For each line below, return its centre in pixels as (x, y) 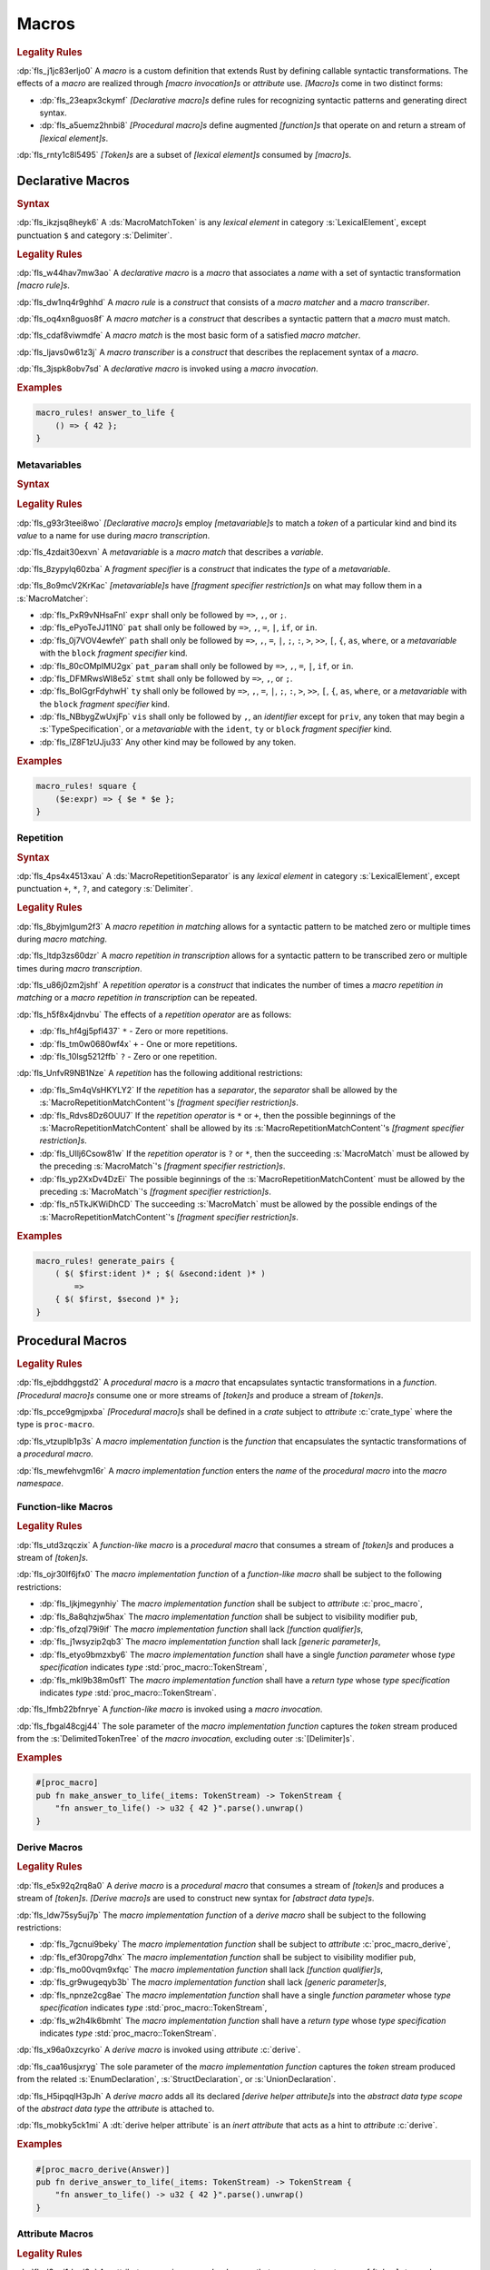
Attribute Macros (55, 2234)
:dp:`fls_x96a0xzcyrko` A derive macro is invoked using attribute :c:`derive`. (159, 2050)
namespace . (40, 1484)
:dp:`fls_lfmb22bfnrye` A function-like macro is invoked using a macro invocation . (170, 1709)
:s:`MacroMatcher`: (53, 598)
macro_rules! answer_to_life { (106, 413)
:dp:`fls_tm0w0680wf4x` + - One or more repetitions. (138, 1043)
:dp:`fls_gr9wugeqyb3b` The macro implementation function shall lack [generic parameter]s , (213, 1982)
